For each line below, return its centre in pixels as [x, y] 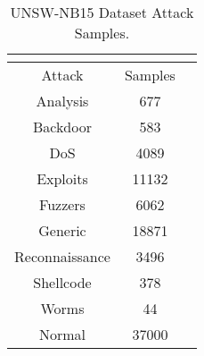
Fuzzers [62, 204]
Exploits [62, 178]
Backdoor [62, 127]
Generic [62, 230]
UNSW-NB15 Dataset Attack [102, 12]
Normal [62, 334]
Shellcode [62, 282]
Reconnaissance [62, 256]
